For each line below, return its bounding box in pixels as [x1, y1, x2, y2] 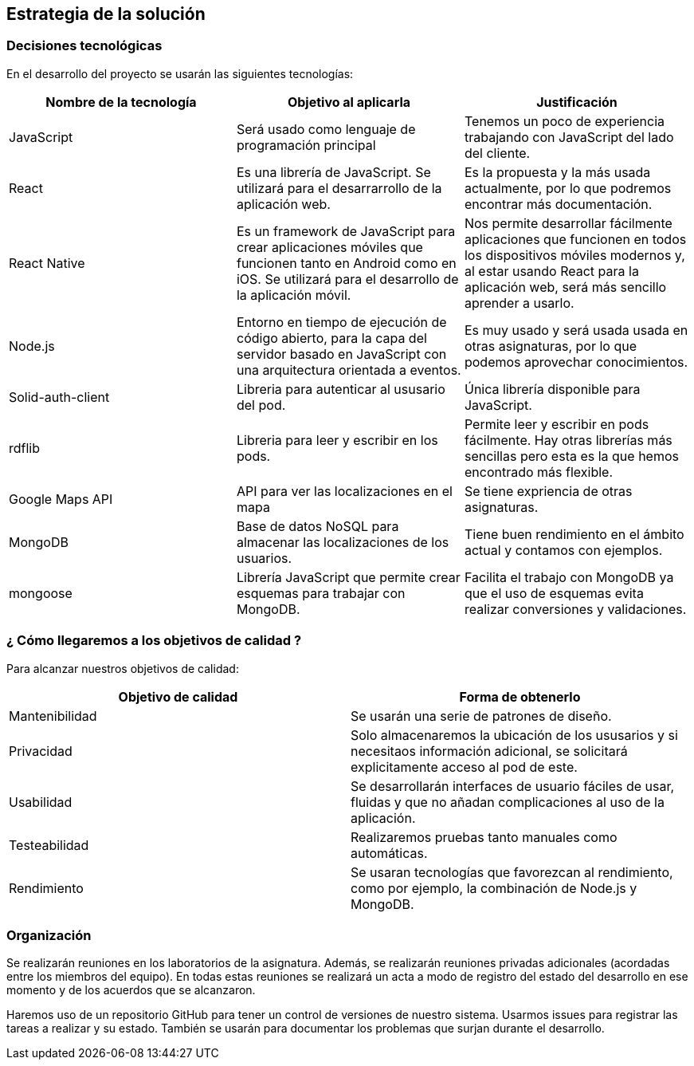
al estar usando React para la [464, 262, 639, 279]
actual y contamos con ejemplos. [464, 541, 663, 558]
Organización [6, 926, 92, 943]
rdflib [9, 439, 41, 456]
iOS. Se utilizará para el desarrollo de [236, 270, 459, 287]
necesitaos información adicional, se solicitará [351, 742, 628, 759]
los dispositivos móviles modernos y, [464, 246, 685, 263]
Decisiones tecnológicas [6, 37, 163, 54]
